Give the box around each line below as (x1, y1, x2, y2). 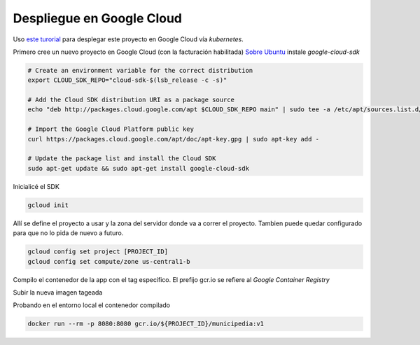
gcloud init (27, 201, 69, 209)
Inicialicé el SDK (13, 182, 59, 190)
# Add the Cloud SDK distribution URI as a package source (27, 96, 234, 104)
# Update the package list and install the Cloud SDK (27, 155, 216, 162)
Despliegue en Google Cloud (13, 10, 182, 26)
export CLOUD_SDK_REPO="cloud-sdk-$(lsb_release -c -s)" (27, 76, 227, 84)
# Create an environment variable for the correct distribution (27, 66, 253, 74)
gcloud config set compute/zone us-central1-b (27, 258, 190, 265)
